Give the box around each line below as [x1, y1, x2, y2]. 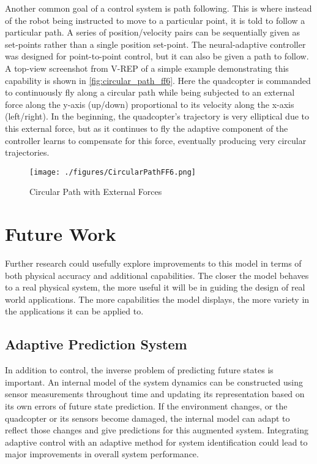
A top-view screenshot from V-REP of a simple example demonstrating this [5, 61, 289, 74]
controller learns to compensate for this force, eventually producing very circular [5, 134, 307, 146]
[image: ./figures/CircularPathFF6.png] [29, 167, 196, 177]
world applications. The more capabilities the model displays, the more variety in [5, 292, 310, 305]
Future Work [5, 221, 116, 246]
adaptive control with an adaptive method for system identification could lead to [5, 435, 308, 448]
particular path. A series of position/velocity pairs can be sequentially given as [5, 26, 300, 39]
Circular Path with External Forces [29, 185, 162, 198]
